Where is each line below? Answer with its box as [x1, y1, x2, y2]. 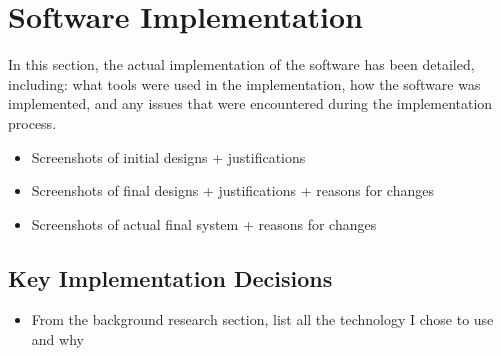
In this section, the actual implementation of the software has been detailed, [8, 54, 475, 75]
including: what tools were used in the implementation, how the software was [8, 73, 481, 94]
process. [8, 112, 57, 133]
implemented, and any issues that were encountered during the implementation [8, 93, 493, 114]
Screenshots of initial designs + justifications [31, 146, 306, 167]
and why [31, 329, 84, 350]
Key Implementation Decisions [8, 262, 333, 293]
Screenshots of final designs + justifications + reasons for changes [31, 180, 434, 201]
